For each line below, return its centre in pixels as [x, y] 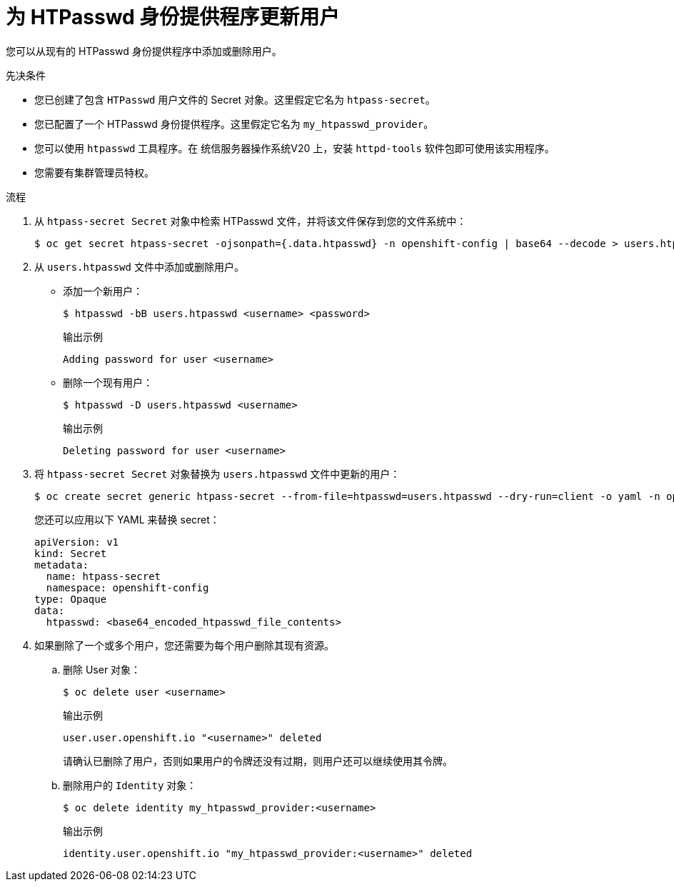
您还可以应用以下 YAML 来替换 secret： [127, 519]
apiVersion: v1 [77, 542]
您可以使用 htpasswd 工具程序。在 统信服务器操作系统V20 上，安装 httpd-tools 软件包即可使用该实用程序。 [295, 148]
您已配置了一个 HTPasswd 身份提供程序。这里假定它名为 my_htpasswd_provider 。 [234, 124]
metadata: [61, 565]
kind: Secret [71, 553]
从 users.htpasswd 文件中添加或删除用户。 [139, 266]
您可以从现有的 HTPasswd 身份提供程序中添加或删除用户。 [144, 51]
